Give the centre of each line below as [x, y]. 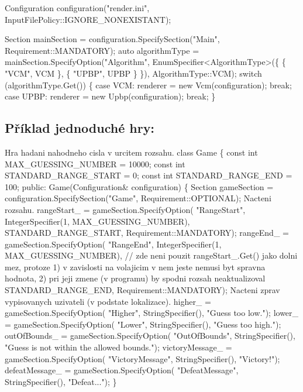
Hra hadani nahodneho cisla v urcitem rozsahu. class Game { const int [131, 152]
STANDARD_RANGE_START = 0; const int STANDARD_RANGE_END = [149, 175]
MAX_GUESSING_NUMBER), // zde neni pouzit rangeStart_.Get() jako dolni [151, 255]
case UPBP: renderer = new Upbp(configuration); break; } [110, 96]
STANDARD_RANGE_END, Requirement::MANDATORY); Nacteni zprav [142, 290]
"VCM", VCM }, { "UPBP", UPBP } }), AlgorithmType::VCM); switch [133, 73]
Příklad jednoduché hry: [80, 128]
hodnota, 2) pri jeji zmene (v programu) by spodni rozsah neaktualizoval [135, 278]
